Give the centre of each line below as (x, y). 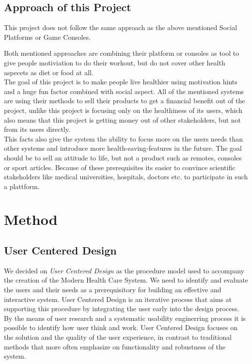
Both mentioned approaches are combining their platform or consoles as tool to (122, 53)
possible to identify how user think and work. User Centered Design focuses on (121, 327)
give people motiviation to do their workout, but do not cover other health (115, 62)
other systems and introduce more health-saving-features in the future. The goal (123, 148)
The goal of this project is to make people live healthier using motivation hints (121, 82)
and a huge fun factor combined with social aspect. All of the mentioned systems (124, 91)
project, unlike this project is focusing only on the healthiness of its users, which (123, 110)
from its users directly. (37, 129)
